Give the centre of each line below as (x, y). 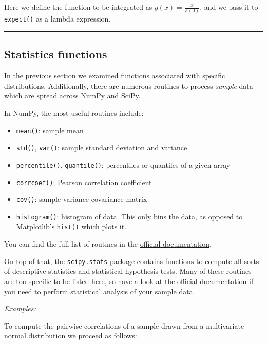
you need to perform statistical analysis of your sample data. (100, 291)
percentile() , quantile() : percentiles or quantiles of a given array (123, 164)
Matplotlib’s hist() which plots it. (71, 226)
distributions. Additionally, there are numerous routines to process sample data (129, 85)
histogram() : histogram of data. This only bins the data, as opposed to (129, 216)
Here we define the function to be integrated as (78, 7)
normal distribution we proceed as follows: (71, 336)
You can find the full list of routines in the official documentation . (108, 244)
